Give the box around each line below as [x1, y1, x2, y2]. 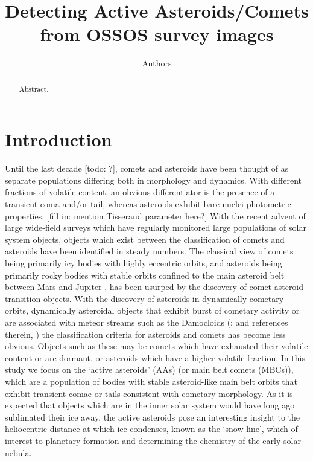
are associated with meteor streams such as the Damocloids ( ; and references [5, 316, 288, 329]
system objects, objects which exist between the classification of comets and [5, 233, 285, 245]
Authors [142, 57, 172, 69]
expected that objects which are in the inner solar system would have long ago [5, 399, 295, 411]
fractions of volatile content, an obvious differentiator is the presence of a [5, 185, 275, 198]
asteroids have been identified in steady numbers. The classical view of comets [5, 245, 294, 257]
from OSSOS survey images [40, 22, 274, 47]
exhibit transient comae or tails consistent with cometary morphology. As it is [5, 387, 293, 399]
